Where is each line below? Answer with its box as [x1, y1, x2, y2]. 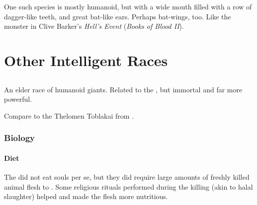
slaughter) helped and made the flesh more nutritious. [4, 191, 168, 202]
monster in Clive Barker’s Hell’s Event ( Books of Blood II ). [4, 21, 184, 31]
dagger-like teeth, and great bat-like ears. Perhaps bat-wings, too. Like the [4, 11, 231, 21]
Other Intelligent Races [4, 50, 168, 70]
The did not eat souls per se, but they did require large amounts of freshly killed [4, 171, 250, 182]
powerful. [4, 94, 32, 104]
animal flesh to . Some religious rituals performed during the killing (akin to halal [4, 181, 253, 192]
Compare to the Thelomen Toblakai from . [4, 110, 134, 121]
